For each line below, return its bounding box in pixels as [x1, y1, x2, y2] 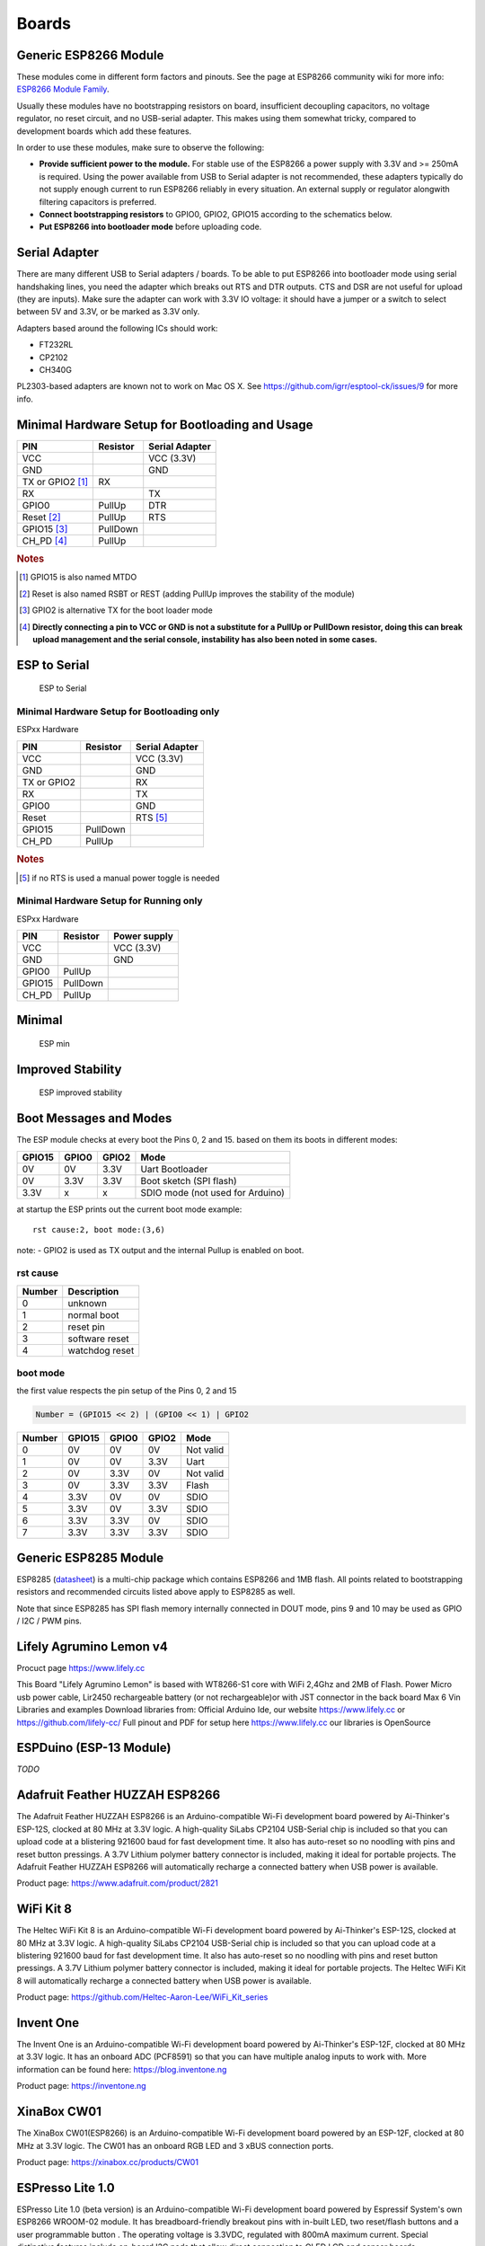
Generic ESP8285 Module [16, 1550, 164, 1565]
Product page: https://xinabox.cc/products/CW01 [16, 2156, 199, 2167]
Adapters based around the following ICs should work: [16, 323, 218, 333]
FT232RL [39, 340, 74, 350]
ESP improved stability [39, 1087, 123, 1098]
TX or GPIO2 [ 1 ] [22, 475, 89, 488]
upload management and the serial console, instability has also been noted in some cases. [32, 633, 377, 644]
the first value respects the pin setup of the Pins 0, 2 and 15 [16, 1385, 237, 1396]
